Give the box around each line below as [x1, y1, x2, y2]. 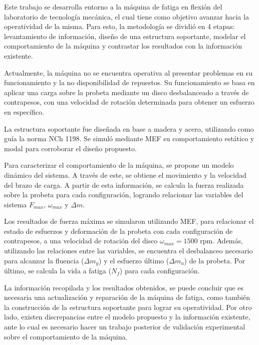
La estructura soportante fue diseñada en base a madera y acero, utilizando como [4, 123, 254, 134]
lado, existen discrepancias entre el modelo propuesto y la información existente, [4, 311, 250, 322]
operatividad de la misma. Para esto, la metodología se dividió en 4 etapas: [4, 21, 235, 32]
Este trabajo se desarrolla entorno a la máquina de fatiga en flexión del [4, 2, 222, 12]
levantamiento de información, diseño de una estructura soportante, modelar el [4, 31, 246, 41]
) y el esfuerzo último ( [99, 255, 169, 265]
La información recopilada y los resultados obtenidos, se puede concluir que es [4, 282, 243, 292]
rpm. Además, [200, 235, 243, 246]
